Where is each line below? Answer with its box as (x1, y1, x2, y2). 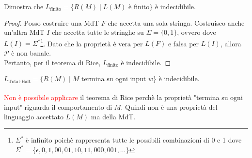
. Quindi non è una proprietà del (121, 102, 218, 112)
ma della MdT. (91, 111, 136, 121)
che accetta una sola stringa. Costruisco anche (108, 17, 245, 28)
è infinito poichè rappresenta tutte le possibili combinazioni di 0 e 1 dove (26, 135, 242, 145)
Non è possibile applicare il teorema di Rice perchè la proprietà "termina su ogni (4, 92, 243, 102)
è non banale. (11, 48, 51, 58)
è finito (128, 4, 150, 11)
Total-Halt (8, 79, 31, 84)
